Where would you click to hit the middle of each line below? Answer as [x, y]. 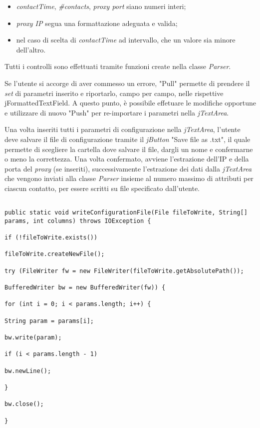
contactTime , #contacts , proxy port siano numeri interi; [101, 6]
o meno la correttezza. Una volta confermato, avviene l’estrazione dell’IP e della [127, 159]
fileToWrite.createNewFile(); [55, 254]
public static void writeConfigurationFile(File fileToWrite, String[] [126, 213]
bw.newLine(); [28, 371]
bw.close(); [24, 404]
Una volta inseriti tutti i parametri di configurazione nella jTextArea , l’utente [123, 129]
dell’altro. [31, 49]
